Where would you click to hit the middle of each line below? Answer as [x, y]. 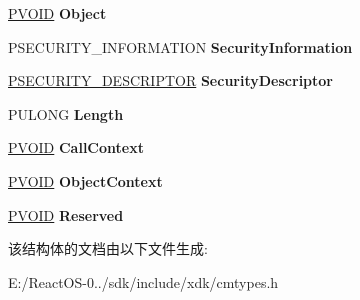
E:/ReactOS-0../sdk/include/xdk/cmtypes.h [143, 281]
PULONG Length [66, 113]
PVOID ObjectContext [85, 180]
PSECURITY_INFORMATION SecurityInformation [180, 46]
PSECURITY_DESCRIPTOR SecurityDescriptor [170, 80]
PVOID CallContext [76, 147]
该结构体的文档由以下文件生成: [108, 248]
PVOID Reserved [66, 214]
